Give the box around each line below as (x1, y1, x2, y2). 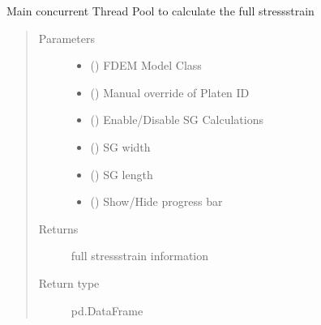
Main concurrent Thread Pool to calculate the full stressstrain (6, 2, 315, 19)
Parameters (38, 29, 95, 46)
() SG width (90, 138, 151, 155)
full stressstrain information (71, 247, 209, 264)
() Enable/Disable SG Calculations (90, 111, 263, 128)
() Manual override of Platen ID (90, 83, 250, 100)
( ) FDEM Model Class (90, 57, 202, 74)
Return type (38, 274, 100, 291)
